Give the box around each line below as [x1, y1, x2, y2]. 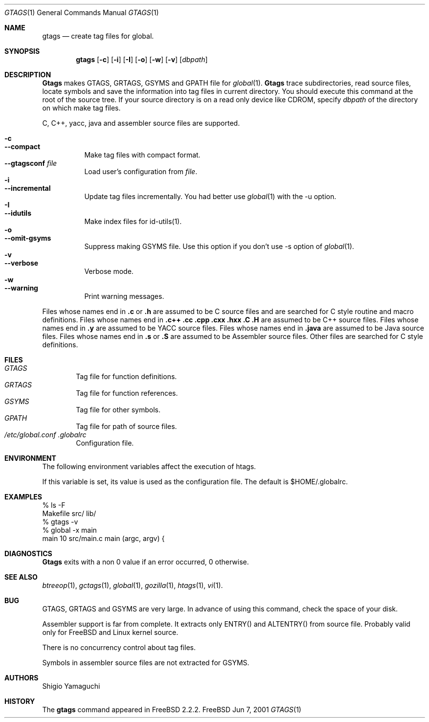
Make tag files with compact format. [84, 151, 201, 159]
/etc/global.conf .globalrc [4, 430, 87, 439]
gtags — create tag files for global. [42, 32, 154, 40]
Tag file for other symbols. [76, 406, 160, 414]
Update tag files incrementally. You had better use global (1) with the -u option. [84, 192, 337, 201]
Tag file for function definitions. [76, 372, 177, 381]
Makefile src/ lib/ [42, 509, 96, 518]
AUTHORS [4, 674, 39, 682]
